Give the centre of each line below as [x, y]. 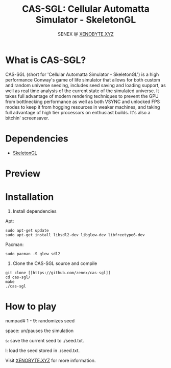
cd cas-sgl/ [18, 277]
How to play [31, 306]
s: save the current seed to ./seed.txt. [45, 340]
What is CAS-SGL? [46, 60]
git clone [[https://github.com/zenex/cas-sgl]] [58, 273]
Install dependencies [35, 211]
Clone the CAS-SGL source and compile [55, 263]
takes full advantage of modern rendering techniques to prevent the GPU [82, 96]
